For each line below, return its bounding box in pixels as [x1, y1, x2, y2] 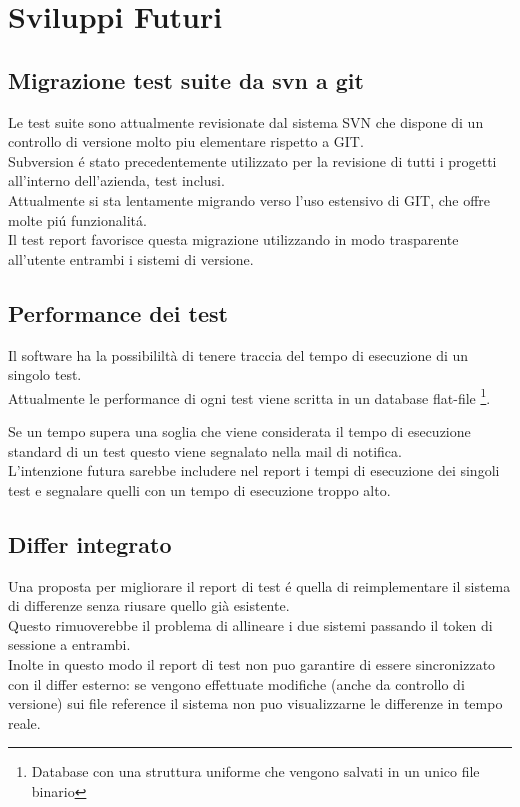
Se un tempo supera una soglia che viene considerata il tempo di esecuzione [8, 420, 471, 441]
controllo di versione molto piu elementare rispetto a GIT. [8, 131, 364, 152]
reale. [8, 712, 41, 733]
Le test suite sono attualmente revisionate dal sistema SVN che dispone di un [8, 111, 484, 132]
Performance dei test [8, 297, 228, 328]
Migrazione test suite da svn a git [8, 64, 364, 95]
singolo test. [8, 364, 82, 385]
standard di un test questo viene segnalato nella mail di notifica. [8, 440, 402, 461]
